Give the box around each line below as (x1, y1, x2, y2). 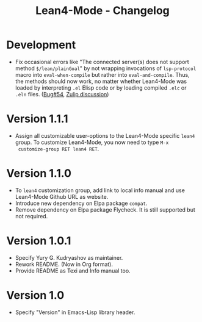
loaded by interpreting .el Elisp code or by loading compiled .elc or (15, 84, 187, 91)
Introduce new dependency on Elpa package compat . (15, 199, 148, 207)
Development (6, 38, 76, 52)
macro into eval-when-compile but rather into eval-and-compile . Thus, (15, 71, 190, 78)
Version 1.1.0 (6, 166, 72, 181)
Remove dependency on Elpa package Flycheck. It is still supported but (15, 206, 195, 213)
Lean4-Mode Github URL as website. (15, 193, 109, 200)
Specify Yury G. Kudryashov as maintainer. (15, 254, 123, 261)
